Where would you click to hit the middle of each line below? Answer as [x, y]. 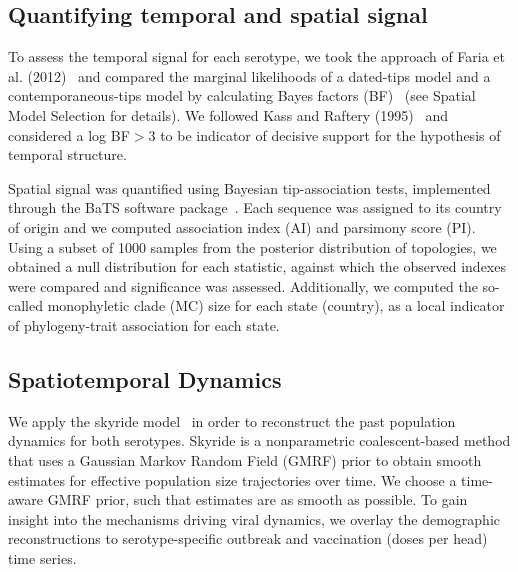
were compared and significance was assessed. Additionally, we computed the [243, 285]
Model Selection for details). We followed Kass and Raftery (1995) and [228, 114]
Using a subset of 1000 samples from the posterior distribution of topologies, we [252, 246]
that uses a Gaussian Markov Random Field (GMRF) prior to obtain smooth [245, 459]
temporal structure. [67, 154]
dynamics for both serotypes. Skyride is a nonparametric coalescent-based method [259, 440]
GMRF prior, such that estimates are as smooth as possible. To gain [257, 499]
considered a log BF [69, 134]
